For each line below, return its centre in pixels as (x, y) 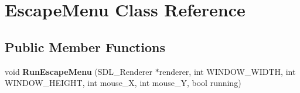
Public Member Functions (85, 46)
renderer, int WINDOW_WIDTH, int (227, 71)
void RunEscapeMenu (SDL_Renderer (79, 71)
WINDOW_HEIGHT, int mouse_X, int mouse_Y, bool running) (123, 83)
